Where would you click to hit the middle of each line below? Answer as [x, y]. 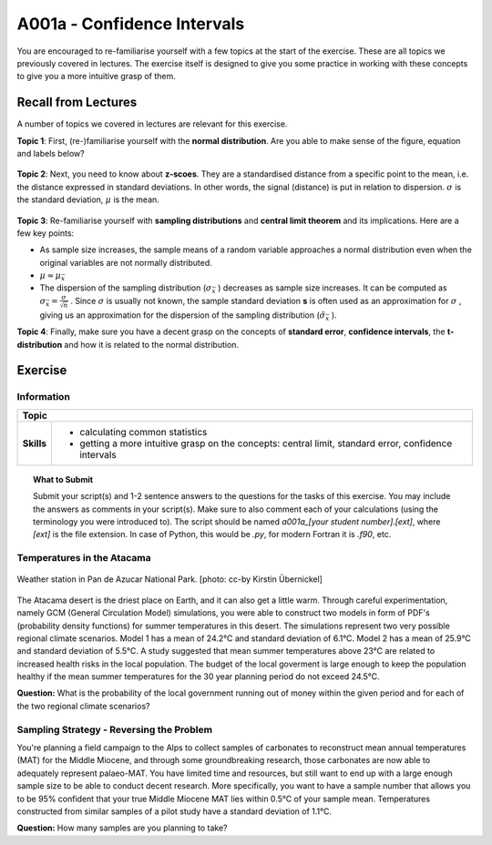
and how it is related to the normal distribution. [152, 344]
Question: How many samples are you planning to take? [122, 828]
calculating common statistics [143, 432]
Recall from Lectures [77, 102]
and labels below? [51, 154]
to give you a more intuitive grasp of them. [97, 76]
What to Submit [63, 479]
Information [43, 397]
